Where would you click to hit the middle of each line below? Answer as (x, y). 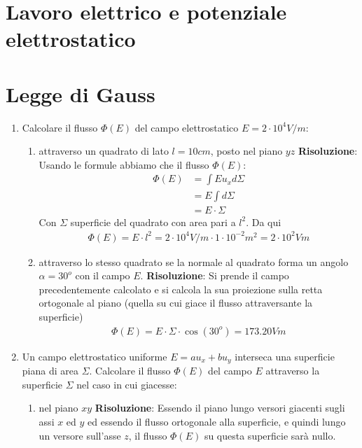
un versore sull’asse (80, 435)
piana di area (50, 371)
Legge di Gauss (81, 93)
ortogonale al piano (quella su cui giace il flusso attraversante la (176, 303)
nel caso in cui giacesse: (127, 384)
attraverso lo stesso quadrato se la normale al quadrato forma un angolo (194, 261)
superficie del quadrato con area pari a (153, 222)
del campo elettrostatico (187, 127)
